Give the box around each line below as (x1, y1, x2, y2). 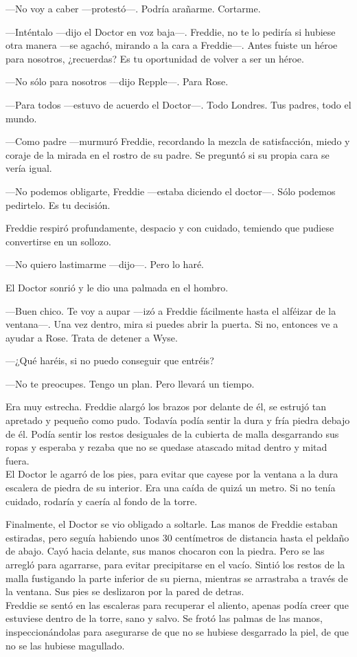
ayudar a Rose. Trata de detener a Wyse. (5, 330, 178, 344)
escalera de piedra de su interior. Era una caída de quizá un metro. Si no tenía (5, 480, 336, 495)
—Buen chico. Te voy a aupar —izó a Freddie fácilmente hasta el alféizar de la (5, 303, 336, 318)
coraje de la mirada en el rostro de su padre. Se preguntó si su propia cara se (5, 147, 330, 162)
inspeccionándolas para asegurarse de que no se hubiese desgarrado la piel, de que (5, 624, 349, 638)
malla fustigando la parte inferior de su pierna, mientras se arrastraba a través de (5, 570, 348, 585)
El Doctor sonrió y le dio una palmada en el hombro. (5, 280, 229, 294)
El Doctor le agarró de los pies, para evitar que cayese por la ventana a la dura (5, 467, 338, 481)
